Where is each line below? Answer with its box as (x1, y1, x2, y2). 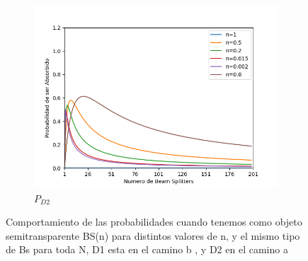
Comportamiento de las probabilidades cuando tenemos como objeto (6, 214, 302, 229)
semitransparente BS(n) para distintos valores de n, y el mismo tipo (6, 228, 300, 243)
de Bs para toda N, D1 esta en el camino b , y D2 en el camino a (6, 242, 288, 257)
